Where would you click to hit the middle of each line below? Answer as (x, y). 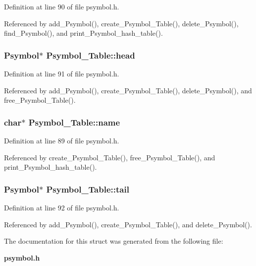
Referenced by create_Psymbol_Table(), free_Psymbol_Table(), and (110, 157)
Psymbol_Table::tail (88, 189)
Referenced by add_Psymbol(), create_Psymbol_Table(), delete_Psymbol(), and (128, 90)
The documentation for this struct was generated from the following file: (114, 241)
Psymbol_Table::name (74, 122)
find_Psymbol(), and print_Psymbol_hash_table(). (83, 33)
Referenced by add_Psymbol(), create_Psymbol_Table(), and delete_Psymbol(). (128, 224)
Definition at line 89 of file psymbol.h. (62, 140)
